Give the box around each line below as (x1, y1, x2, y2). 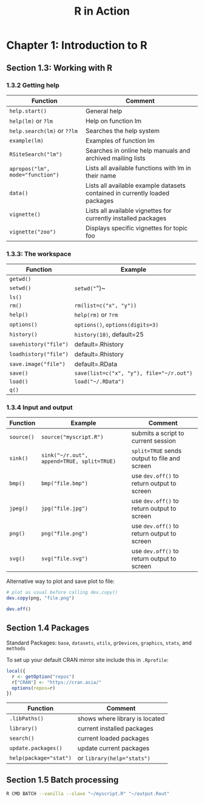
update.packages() (9, 745, 63, 752)
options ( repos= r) (12, 685, 56, 691)
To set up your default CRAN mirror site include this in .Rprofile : (6, 656, 169, 663)
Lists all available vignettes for (85, 206, 172, 215)
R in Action (74, 4, 130, 18)
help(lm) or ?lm (9, 117, 53, 125)
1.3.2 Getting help (6, 81, 59, 89)
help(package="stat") (9, 755, 72, 762)
